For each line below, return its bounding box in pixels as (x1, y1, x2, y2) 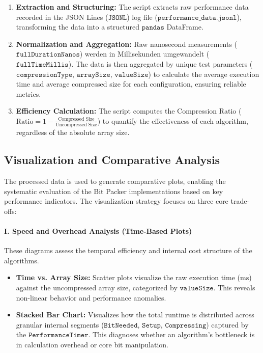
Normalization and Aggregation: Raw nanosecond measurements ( (16, 38, 238, 49)
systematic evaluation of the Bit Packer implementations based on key (4, 185, 223, 196)
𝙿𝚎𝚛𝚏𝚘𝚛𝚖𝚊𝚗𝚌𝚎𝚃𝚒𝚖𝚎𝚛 (28, 332, 89, 339)
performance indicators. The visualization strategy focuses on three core (4, 196, 228, 206)
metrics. (16, 88, 41, 99)
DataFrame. (166, 21, 203, 32)
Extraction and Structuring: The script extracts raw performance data (16, 2, 249, 12)
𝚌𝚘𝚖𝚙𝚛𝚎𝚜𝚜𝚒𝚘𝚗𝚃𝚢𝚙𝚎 (16, 71, 73, 78)
